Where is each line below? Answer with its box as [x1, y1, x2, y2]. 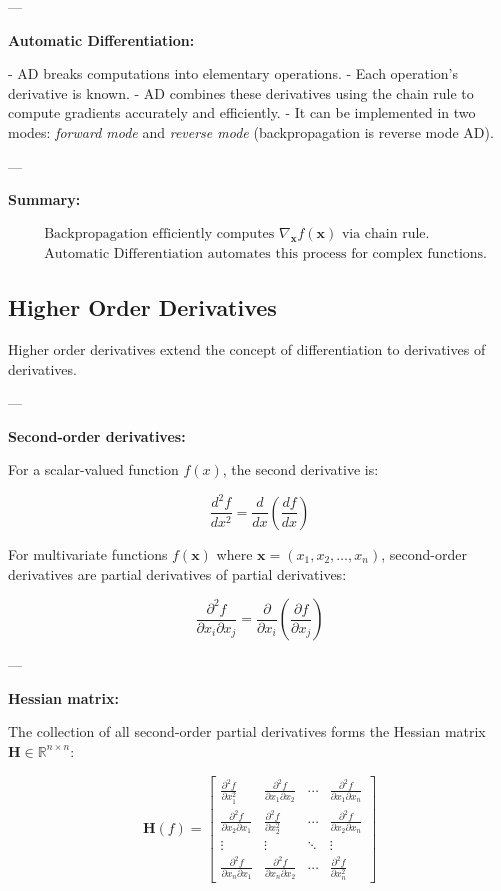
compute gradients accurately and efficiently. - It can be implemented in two [8, 102, 476, 123]
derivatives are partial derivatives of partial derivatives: [8, 563, 347, 584]
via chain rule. [341, 226, 430, 241]
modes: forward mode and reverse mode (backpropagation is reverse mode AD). [8, 121, 494, 142]
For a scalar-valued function [8, 459, 179, 480]
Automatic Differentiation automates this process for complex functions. [44, 246, 487, 261]
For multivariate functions [8, 543, 168, 564]
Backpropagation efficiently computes [44, 226, 275, 241]
